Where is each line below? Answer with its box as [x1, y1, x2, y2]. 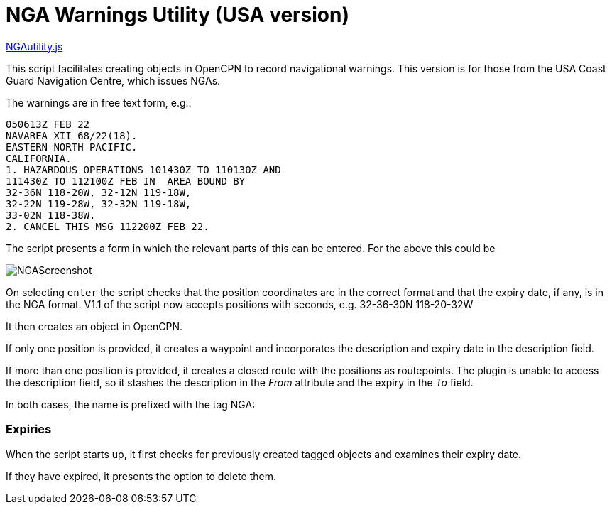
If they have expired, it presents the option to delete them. [6, 470, 276, 482]
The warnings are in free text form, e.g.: [6, 96, 192, 109]
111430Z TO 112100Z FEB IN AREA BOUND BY [6, 175, 246, 187]
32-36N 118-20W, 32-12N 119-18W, [6, 186, 192, 198]
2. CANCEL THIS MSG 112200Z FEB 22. [6, 220, 209, 232]
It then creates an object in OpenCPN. [6, 320, 183, 332]
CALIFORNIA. [6, 152, 72, 164]
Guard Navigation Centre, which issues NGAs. [6, 74, 221, 87]
